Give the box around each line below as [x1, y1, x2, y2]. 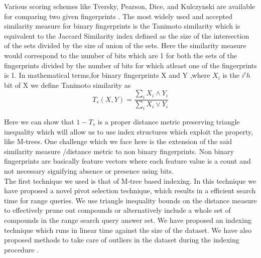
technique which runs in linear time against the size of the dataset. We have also [4, 224, 252, 235]
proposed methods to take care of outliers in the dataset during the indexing [4, 234, 239, 245]
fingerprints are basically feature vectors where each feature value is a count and [4, 156, 251, 166]
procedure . [4, 244, 39, 254]
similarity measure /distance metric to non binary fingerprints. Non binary [4, 146, 234, 156]
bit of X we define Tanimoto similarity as [4, 79, 131, 90]
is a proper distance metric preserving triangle [97, 116, 240, 126]
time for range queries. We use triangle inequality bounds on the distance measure [4, 195, 257, 205]
